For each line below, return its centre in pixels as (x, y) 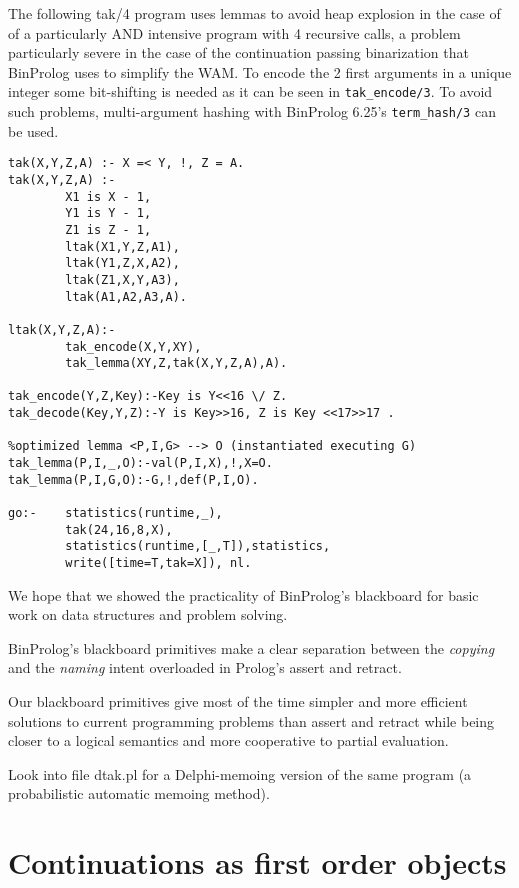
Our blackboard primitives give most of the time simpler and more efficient (238, 701)
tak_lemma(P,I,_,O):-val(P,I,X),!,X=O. (140, 463)
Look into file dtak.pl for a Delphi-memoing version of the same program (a (240, 773)
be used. (33, 130)
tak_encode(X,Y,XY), (133, 346)
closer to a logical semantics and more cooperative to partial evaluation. (228, 740)
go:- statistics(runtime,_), (115, 513)
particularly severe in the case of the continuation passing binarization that (238, 52)
